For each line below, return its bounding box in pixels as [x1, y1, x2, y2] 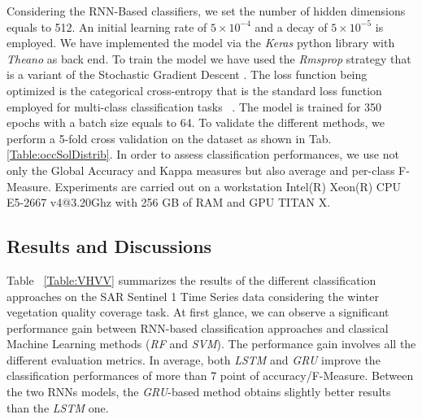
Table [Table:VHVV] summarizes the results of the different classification [7, 271, 376, 288]
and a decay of [255, 18, 328, 35]
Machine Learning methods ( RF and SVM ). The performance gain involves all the [7, 335, 416, 352]
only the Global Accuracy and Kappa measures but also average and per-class [7, 161, 395, 178]
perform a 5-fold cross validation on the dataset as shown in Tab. [7, 129, 332, 146]
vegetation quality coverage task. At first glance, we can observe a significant [7, 303, 389, 321]
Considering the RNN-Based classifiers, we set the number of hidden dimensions [7, 2, 406, 19]
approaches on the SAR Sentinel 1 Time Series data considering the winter [7, 287, 379, 304]
